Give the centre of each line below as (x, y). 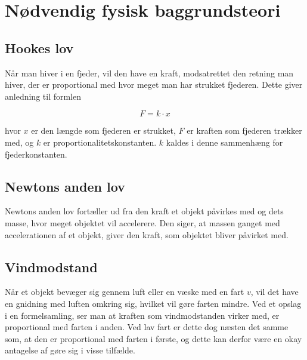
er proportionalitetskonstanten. (100, 142)
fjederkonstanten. (36, 154)
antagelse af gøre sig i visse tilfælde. (70, 350)
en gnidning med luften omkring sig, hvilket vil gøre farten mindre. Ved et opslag (153, 303)
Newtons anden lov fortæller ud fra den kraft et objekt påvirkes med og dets (144, 211)
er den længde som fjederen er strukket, (103, 130)
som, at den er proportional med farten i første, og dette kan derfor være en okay (153, 338)
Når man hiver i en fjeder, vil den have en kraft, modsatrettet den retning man (149, 73)
